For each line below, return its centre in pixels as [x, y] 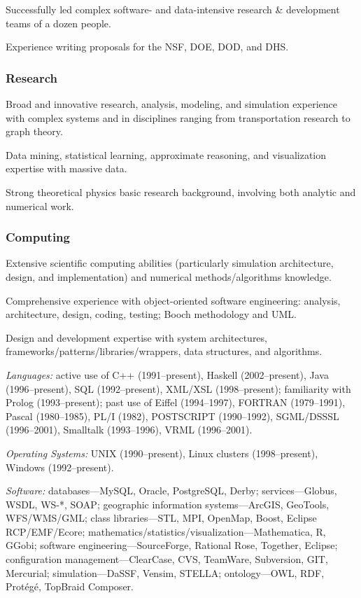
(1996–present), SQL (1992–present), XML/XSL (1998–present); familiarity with [178, 388]
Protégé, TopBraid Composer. [70, 586]
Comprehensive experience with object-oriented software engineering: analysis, [173, 300]
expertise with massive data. [66, 168]
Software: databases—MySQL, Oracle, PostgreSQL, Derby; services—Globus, [171, 491]
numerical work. [40, 206]
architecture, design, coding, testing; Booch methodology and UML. [151, 314]
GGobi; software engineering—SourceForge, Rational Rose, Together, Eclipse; [172, 545]
